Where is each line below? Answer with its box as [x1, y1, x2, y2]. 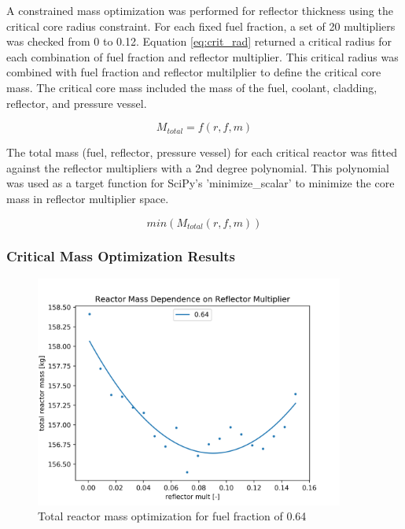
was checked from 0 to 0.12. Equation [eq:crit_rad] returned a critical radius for [6, 33, 392, 50]
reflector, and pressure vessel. [6, 94, 147, 111]
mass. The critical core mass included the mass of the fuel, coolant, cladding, [6, 79, 377, 95]
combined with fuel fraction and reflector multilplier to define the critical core [6, 64, 381, 80]
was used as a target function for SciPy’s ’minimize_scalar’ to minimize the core [6, 175, 395, 191]
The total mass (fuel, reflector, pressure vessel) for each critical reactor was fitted [6, 144, 397, 161]
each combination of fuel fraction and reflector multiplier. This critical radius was [6, 48, 399, 65]
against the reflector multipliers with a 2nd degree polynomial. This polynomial [6, 159, 389, 176]
